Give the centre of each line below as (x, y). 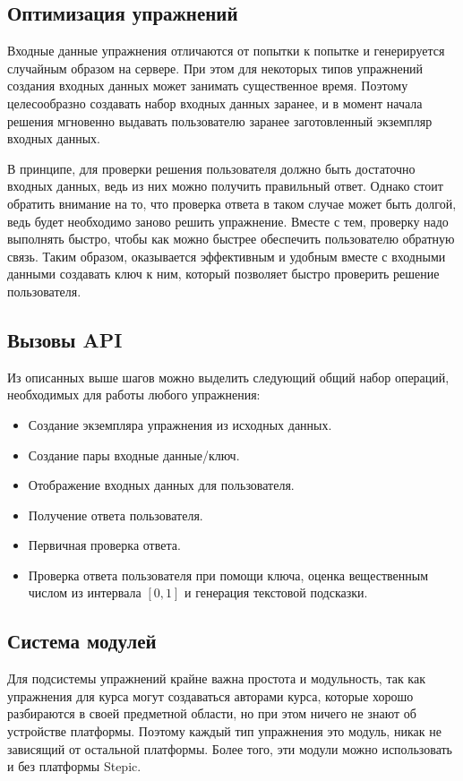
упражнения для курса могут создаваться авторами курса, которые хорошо (210, 695)
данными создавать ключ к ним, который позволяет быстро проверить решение (223, 274)
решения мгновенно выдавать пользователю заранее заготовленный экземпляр (220, 120)
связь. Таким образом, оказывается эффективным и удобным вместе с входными (227, 256)
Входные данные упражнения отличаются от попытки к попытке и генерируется (226, 51)
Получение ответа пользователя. (116, 515)
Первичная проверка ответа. (104, 545)
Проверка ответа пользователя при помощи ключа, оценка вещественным (228, 575)
